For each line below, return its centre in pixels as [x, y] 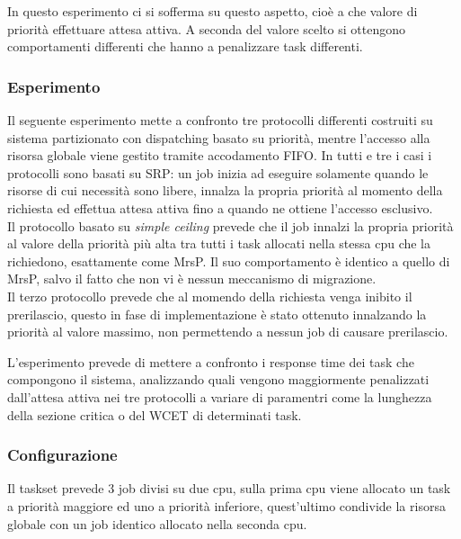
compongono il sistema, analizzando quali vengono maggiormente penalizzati [218, 379]
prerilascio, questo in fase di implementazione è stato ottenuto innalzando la [217, 314]
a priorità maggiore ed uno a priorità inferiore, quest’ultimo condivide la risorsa [226, 505]
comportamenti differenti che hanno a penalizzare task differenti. [185, 46]
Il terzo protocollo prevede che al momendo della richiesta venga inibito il [210, 296]
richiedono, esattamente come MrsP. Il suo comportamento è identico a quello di [229, 261]
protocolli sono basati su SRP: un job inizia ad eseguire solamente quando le [218, 172]
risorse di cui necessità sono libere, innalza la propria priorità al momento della [225, 190]
